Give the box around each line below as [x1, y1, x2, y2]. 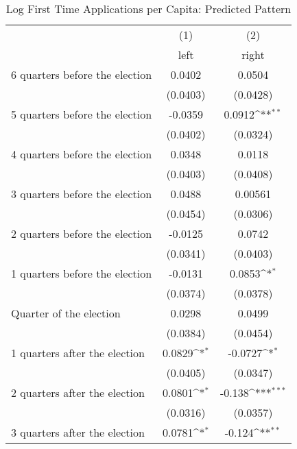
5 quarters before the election [11, 106, 152, 122]
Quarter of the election [11, 305, 121, 321]
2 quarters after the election [11, 385, 145, 400]
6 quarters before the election [11, 66, 152, 82]
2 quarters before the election [11, 226, 152, 241]
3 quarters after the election [11, 424, 145, 440]
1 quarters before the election [11, 265, 152, 281]
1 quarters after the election [11, 345, 145, 361]
